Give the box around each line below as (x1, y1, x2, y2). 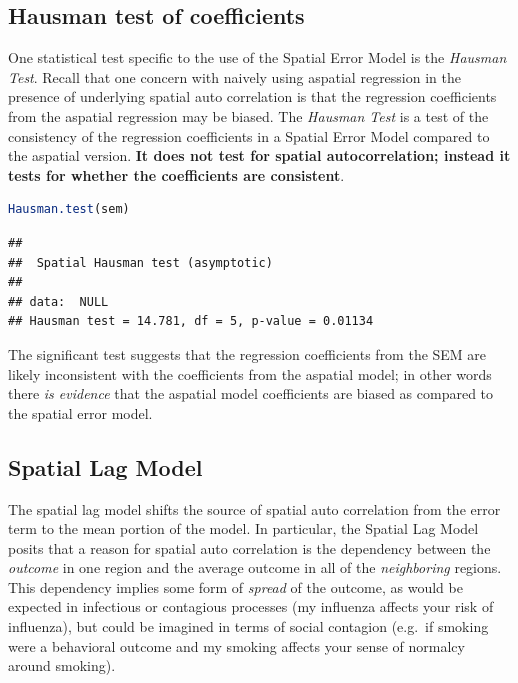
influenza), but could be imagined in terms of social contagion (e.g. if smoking (8, 616, 489, 637)
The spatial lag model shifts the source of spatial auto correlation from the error (8, 498, 501, 519)
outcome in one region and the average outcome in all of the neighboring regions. (8, 557, 502, 578)
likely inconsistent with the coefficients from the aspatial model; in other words (8, 363, 492, 384)
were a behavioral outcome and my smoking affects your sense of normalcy (8, 635, 465, 656)
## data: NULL (8, 294, 109, 309)
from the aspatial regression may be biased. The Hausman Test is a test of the (8, 105, 489, 126)
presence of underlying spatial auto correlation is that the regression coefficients (8, 86, 497, 107)
